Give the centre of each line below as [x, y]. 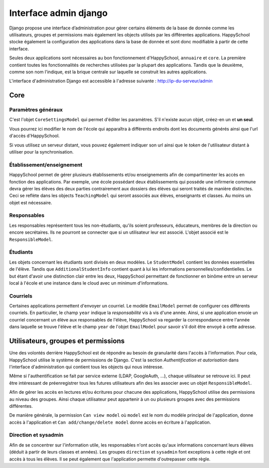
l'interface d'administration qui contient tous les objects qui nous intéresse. [86, 367]
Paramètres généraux [36, 110]
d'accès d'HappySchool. [34, 136]
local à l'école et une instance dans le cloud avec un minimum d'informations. [89, 283]
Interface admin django [59, 13]
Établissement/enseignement [46, 164]
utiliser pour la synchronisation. [42, 152]
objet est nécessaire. [31, 202]
